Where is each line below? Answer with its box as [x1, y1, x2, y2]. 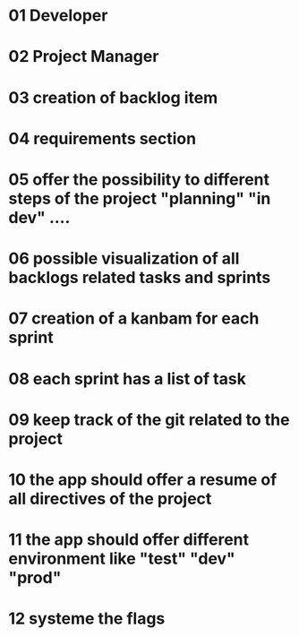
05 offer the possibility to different [8, 169, 270, 189]
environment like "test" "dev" [8, 548, 236, 569]
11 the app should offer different [8, 529, 250, 550]
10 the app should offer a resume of [8, 469, 278, 489]
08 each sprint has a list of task [8, 368, 247, 389]
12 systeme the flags [8, 608, 166, 629]
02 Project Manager [8, 47, 159, 67]
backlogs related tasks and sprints [8, 268, 271, 288]
